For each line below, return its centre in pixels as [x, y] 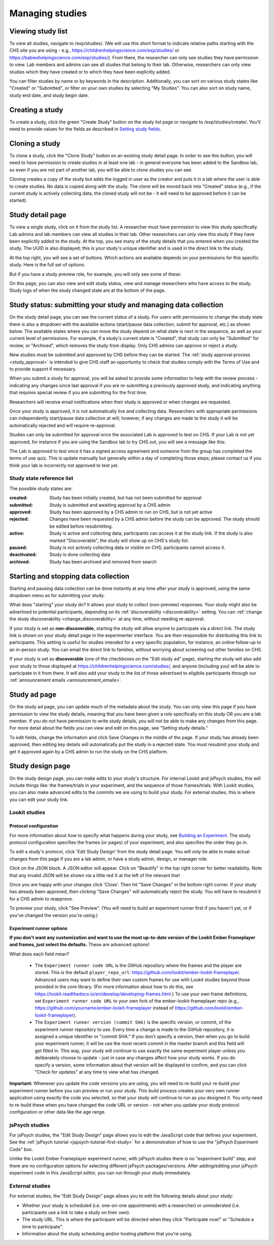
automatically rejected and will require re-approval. [63, 425]
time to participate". [43, 1226]
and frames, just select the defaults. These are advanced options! [79, 945]
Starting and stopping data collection [69, 576]
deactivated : [23, 555]
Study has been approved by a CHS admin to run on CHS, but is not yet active [131, 512]
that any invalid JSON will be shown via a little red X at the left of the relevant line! [95, 875]
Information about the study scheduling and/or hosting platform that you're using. [107, 1234]
